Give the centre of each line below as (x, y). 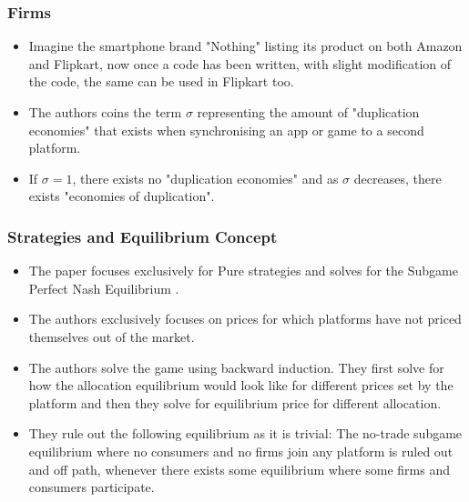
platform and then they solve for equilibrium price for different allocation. (235, 402)
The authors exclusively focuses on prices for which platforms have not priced (245, 319)
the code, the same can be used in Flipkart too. (161, 81)
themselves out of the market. (112, 336)
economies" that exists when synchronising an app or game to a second (226, 130)
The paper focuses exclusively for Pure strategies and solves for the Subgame (243, 271)
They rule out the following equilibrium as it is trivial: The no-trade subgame (245, 433)
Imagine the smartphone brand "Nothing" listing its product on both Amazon (245, 46)
